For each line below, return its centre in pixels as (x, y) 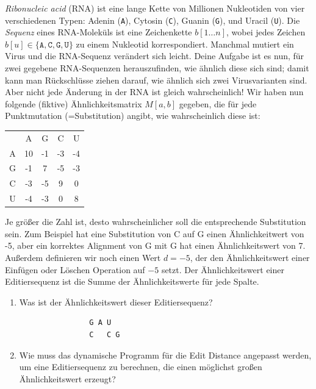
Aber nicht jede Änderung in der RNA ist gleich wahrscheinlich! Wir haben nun (154, 92)
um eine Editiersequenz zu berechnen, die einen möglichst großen (141, 367)
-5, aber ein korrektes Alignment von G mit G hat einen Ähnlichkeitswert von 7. (155, 245)
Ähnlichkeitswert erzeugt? (67, 378)
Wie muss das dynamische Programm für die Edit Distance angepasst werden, (165, 355)
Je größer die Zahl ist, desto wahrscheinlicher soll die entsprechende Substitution (156, 222)
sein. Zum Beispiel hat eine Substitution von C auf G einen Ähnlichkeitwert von (155, 233)
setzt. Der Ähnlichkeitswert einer (223, 269)
